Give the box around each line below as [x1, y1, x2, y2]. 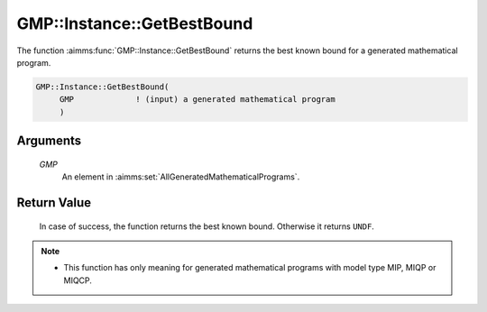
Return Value [16, 195, 92, 210]
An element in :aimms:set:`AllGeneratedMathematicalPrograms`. [61, 171, 300, 182]
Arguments [16, 133, 82, 149]
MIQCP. [63, 275, 92, 286]
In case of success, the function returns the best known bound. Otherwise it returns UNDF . [39, 221, 374, 232]
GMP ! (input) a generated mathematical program [59, 95, 335, 105]
